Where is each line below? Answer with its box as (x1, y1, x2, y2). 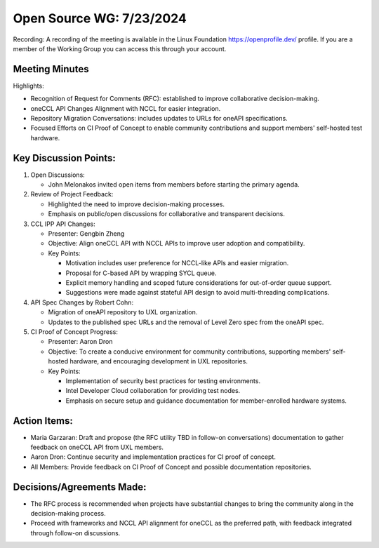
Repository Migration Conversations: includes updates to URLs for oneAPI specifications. (30, 114, 288, 123)
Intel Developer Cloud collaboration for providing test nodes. (65, 387, 241, 395)
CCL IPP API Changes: (30, 220, 95, 228)
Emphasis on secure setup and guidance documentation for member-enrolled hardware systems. (65, 396, 347, 405)
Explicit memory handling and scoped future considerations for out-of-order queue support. (65, 279, 333, 287)
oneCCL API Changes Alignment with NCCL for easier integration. (30, 104, 221, 112)
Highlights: (13, 81, 45, 90)
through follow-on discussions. (30, 528, 121, 537)
